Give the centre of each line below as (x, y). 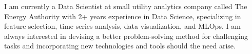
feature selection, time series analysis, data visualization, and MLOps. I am (122, 26)
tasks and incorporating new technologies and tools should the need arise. (120, 46)
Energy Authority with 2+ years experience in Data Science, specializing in (123, 16)
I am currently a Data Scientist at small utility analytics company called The (126, 6)
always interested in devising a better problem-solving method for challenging (126, 36)
